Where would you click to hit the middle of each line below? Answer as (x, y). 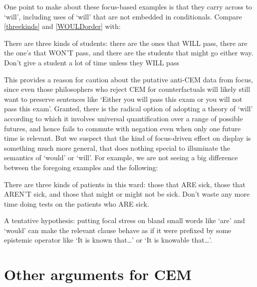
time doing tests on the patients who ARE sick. (77, 203)
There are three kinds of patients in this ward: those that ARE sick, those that (125, 184)
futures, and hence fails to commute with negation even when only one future (123, 128)
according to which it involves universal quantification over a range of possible (124, 118)
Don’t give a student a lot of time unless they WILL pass (92, 62)
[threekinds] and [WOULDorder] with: (62, 26)
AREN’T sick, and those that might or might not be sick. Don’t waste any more (127, 194)
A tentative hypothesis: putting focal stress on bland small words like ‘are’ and (125, 220)
